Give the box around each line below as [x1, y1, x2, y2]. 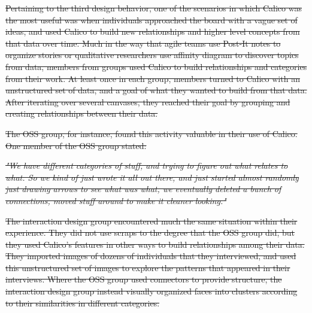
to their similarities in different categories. [5, 296, 160, 309]
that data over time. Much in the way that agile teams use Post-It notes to [5, 37, 281, 49]
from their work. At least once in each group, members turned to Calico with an [5, 72, 300, 84]
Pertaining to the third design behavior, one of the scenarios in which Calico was [5, 2, 302, 14]
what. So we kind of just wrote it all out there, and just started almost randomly [5, 171, 299, 183]
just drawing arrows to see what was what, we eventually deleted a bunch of [5, 183, 281, 195]
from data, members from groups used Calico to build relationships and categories [5, 60, 307, 72]
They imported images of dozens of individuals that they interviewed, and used [5, 250, 296, 262]
